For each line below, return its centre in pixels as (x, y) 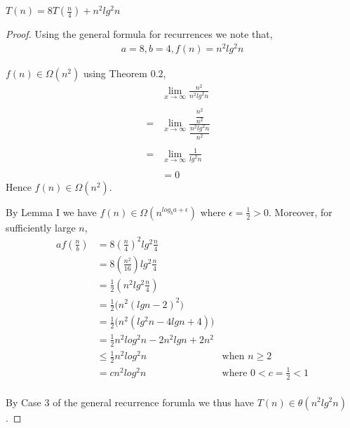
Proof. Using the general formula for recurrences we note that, (139, 34)
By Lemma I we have (51, 212)
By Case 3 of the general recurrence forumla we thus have (130, 402)
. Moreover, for (301, 212)
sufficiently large (41, 227)
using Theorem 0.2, (124, 73)
